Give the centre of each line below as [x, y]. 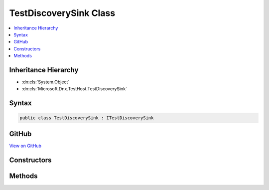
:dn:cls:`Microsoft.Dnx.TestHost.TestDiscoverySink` [74, 89]
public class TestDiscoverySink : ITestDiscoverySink [87, 118]
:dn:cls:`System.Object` [46, 82]
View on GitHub [25, 146]
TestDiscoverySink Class [62, 13]
